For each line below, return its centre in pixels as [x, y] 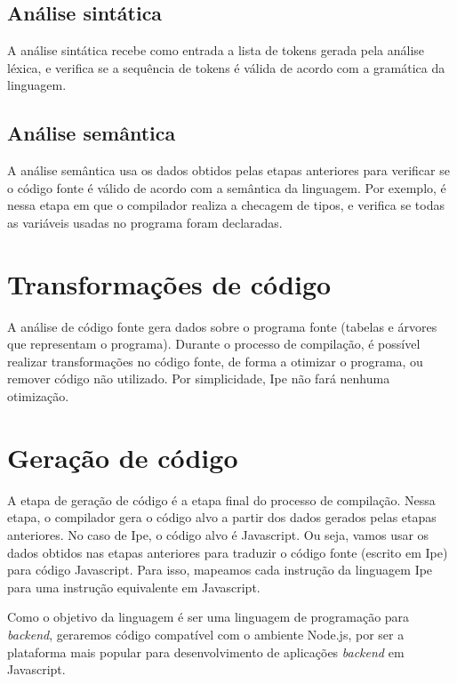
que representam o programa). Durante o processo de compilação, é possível [214, 344]
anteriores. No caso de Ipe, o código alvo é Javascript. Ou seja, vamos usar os [218, 534]
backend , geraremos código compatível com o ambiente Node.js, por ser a [206, 634]
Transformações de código [169, 283]
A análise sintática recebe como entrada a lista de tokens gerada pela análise [216, 50]
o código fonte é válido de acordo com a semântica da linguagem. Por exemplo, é [227, 187]
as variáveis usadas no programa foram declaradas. [145, 222]
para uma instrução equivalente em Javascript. [134, 587]
